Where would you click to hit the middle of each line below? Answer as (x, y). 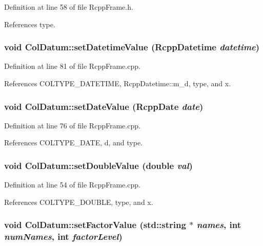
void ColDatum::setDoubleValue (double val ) (98, 165)
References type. (30, 24)
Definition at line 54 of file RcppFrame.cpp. (72, 185)
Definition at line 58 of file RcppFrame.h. (69, 7)
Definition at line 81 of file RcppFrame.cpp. (72, 66)
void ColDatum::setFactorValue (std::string (95, 225)
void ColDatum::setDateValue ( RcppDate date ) (104, 106)
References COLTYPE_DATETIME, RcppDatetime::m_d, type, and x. (118, 83)
